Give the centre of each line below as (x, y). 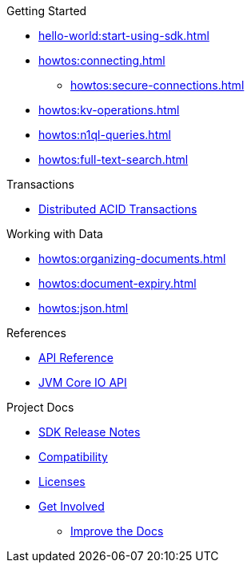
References (36, 333)
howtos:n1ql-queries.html (105, 135)
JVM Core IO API (83, 382)
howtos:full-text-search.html (114, 159)
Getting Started (47, 11)
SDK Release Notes (90, 432)
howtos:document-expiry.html (118, 283)
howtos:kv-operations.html (109, 110)
